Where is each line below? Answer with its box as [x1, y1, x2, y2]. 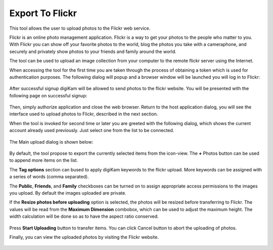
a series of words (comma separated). [9, 174, 89, 180]
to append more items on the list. [9, 157, 78, 163]
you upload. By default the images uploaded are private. [9, 190, 126, 196]
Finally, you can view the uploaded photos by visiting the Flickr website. [9, 234, 159, 240]
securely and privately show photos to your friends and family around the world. [9, 48, 176, 54]
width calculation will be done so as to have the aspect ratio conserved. [9, 213, 159, 219]
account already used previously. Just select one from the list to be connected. [9, 128, 174, 134]
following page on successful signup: [9, 92, 87, 98]
